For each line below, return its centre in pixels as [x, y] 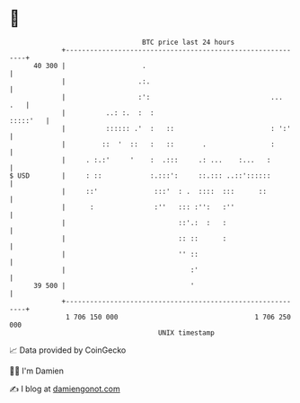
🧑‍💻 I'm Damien [37, 371]
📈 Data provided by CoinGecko [68, 350]
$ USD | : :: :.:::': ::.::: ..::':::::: [140, 175]
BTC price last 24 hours [189, 42]
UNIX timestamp [186, 333]
